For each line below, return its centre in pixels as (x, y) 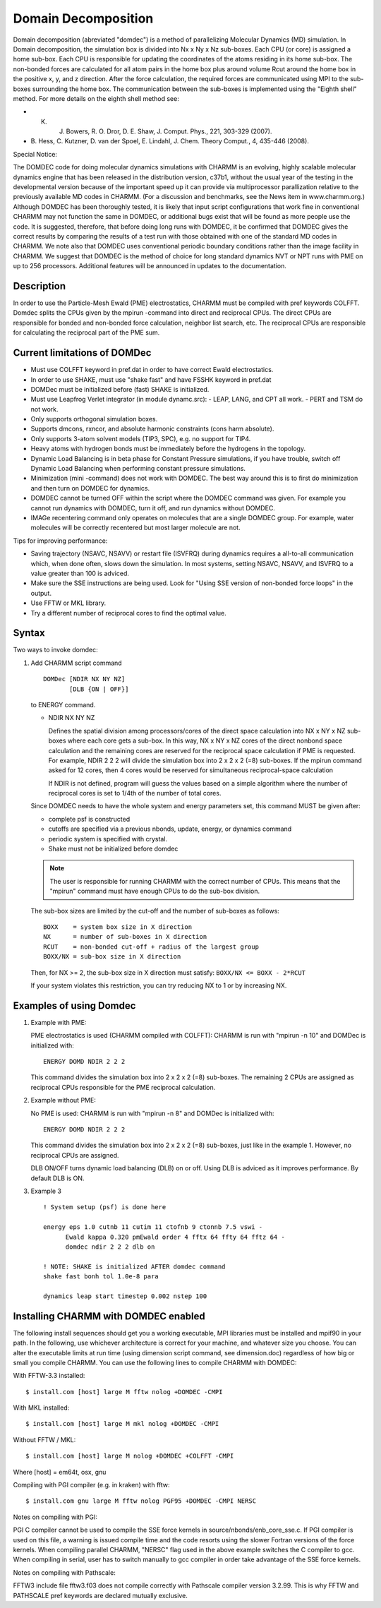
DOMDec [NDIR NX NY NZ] (84, 679)
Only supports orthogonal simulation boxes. (94, 419)
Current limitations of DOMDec (82, 353)
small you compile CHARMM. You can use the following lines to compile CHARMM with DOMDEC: (155, 1362)
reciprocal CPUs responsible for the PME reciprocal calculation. (123, 1087)
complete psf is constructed (89, 819)
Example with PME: (59, 1022)
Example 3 (46, 1191)
